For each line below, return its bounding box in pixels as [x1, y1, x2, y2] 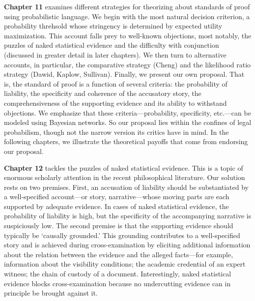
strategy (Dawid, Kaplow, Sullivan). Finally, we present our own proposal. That [4, 69, 245, 79]
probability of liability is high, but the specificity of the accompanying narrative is [4, 211, 252, 221]
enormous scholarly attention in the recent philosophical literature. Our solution [4, 172, 245, 182]
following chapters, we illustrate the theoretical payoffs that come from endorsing [4, 136, 248, 147]
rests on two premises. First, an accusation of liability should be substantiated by [4, 181, 249, 192]
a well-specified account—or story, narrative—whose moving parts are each [4, 191, 229, 202]
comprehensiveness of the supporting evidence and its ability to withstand [4, 97, 227, 108]
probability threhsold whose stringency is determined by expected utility [4, 21, 223, 31]
